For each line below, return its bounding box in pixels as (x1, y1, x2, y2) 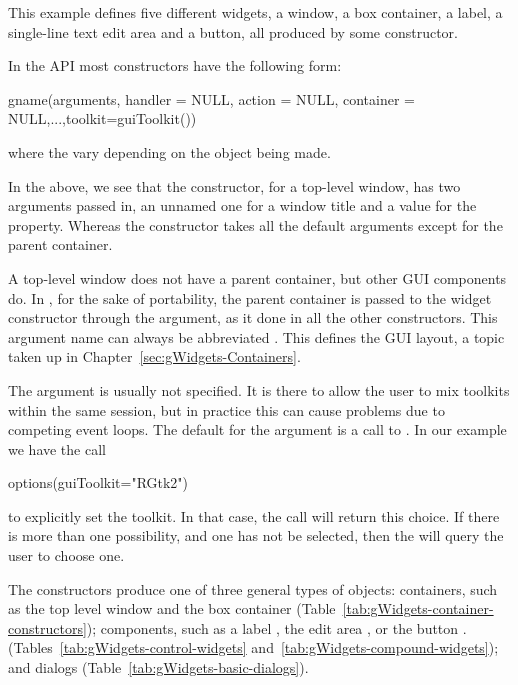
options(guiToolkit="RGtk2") (8, 472, 189, 493)
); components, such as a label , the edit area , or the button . (86, 617, 467, 638)
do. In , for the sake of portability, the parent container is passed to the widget (8, 287, 492, 308)
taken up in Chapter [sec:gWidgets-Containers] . (8, 346, 301, 367)
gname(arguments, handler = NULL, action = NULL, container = (8, 88, 415, 109)
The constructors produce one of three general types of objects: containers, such (8, 578, 498, 599)
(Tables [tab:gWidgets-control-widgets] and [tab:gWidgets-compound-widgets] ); (8, 637, 499, 658)
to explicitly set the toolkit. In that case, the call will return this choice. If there (8, 505, 500, 526)
